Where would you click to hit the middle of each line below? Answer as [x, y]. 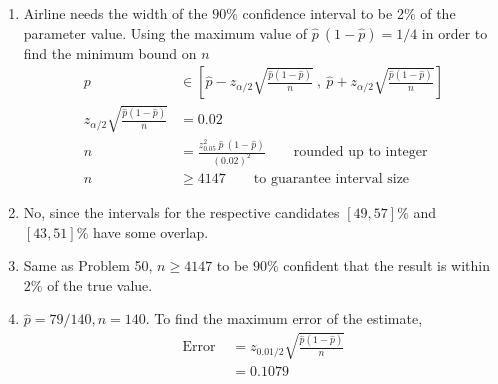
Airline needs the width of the [115, 13]
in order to [454, 32]
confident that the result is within [387, 265]
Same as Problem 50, [88, 265]
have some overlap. [151, 231]
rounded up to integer [360, 152]
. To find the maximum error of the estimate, [284, 318]
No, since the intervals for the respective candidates [181, 212]
